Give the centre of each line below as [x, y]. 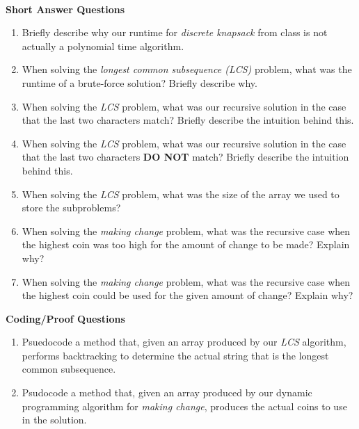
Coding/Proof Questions [65, 318]
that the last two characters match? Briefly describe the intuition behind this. [188, 120]
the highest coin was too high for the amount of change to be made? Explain [186, 244]
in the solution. [54, 420]
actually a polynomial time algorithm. [103, 46]
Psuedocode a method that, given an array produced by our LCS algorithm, [184, 342]
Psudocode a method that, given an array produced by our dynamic [167, 392]
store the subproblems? [71, 208]
